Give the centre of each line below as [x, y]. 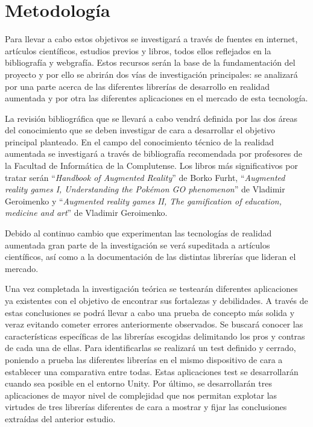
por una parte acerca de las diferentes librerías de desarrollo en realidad [137, 86]
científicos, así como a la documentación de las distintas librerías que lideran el [150, 257]
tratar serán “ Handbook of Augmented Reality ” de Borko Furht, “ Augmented [145, 177]
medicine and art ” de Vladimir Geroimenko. [86, 213]
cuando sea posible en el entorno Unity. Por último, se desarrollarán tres [138, 383]
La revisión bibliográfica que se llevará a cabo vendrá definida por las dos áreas [151, 118]
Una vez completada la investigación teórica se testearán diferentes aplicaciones [151, 289]
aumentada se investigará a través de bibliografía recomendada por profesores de [153, 153]
